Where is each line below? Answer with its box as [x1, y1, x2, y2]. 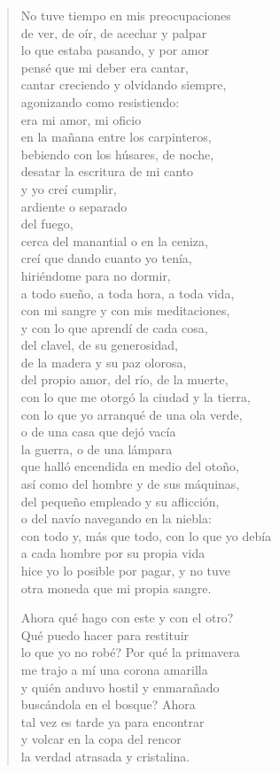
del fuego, [20, 214, 74, 233]
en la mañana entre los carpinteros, [20, 128, 212, 146]
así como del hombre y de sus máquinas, [20, 475, 240, 493]
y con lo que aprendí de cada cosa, [20, 318, 208, 336]
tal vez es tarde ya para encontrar [20, 712, 205, 730]
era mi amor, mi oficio [20, 110, 142, 128]
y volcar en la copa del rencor [20, 730, 182, 748]
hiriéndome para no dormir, [20, 266, 171, 284]
